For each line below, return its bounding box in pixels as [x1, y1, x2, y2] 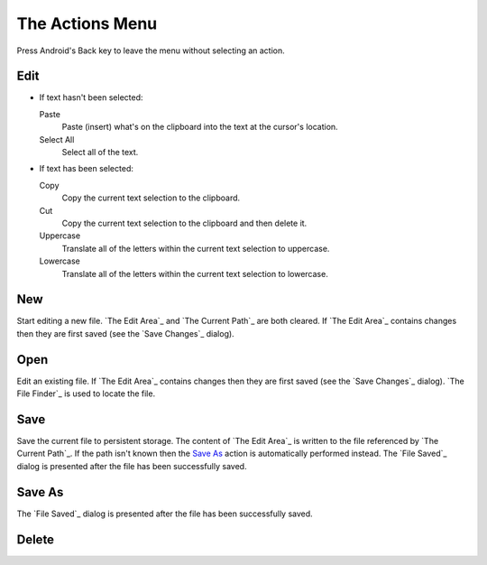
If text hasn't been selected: [39, 92, 143, 103]
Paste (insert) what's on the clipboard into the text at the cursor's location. [61, 122, 338, 133]
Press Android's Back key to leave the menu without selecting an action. [16, 45, 286, 56]
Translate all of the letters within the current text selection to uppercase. [61, 243, 330, 254]
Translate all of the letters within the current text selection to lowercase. [61, 268, 328, 279]
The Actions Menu [16, 14, 158, 33]
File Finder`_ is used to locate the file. [16, 388, 156, 399]
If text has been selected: [39, 163, 134, 174]
